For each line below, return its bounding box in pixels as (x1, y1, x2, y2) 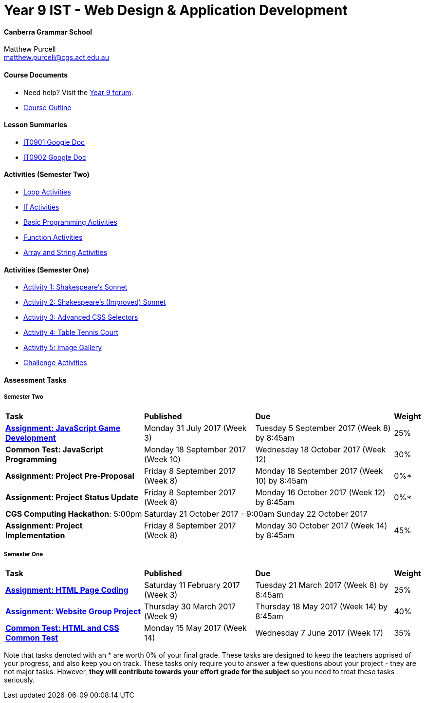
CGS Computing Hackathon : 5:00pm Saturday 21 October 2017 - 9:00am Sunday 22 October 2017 (5, 508, 368, 519)
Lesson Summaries (4, 120, 67, 129)
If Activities (23, 203, 59, 212)
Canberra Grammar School (4, 27, 92, 36)
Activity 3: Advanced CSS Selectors (23, 313, 138, 322)
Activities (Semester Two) (4, 170, 90, 179)
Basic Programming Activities (23, 218, 117, 227)
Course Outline (23, 103, 72, 112)
